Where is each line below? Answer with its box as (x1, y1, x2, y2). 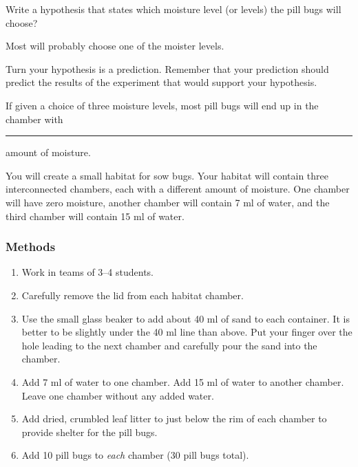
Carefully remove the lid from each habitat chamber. (21, 287, 244, 302)
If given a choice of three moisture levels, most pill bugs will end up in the (6, 98, 319, 112)
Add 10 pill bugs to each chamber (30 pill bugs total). (21, 448, 249, 462)
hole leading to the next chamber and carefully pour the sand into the (21, 338, 317, 352)
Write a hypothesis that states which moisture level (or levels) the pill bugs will (6, 2, 341, 16)
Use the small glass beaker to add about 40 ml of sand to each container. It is (21, 311, 350, 325)
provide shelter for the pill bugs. (21, 424, 158, 439)
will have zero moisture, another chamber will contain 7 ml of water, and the (6, 195, 330, 209)
